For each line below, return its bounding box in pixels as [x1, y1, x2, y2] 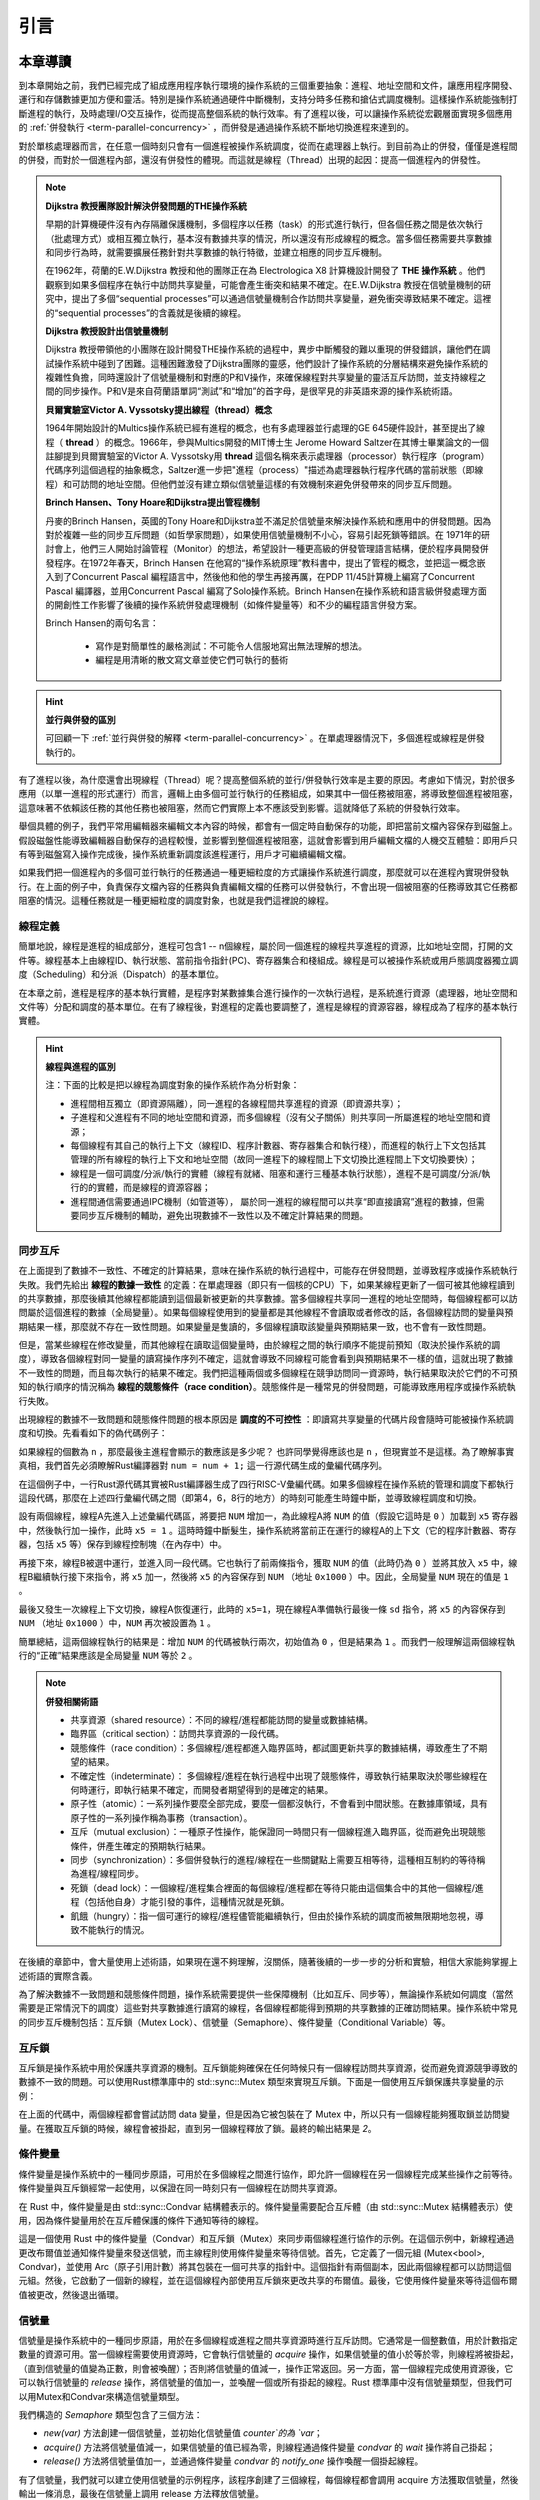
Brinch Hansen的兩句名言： [45, 617, 159, 629]
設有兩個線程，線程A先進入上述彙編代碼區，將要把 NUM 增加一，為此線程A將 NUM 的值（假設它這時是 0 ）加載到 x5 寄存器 [18, 1510, 519, 1522]
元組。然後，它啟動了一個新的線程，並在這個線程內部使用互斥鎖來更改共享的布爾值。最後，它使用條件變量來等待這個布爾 [18, 2275, 518, 2287]
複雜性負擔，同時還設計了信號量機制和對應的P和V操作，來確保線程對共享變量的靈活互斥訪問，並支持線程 [45, 371, 478, 384]
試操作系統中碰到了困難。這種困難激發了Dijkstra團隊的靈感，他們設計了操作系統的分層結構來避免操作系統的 [45, 357, 489, 369]
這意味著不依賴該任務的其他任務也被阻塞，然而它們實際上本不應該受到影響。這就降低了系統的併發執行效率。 [18, 801, 465, 814]
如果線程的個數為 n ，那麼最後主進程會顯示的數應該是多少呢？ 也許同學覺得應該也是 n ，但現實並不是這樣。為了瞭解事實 [18, 1445, 515, 1457]
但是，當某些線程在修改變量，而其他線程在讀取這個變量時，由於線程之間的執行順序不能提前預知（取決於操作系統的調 [18, 1339, 500, 1351]
